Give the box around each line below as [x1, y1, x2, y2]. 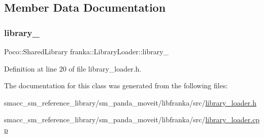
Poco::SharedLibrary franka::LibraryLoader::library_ [4, 46, 169, 56]
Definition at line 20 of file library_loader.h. [4, 63, 142, 74]
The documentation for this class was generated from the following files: [4, 80, 228, 91]
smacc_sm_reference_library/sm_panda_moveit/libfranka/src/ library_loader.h [4, 97, 256, 108]
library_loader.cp [205, 114, 260, 125]
